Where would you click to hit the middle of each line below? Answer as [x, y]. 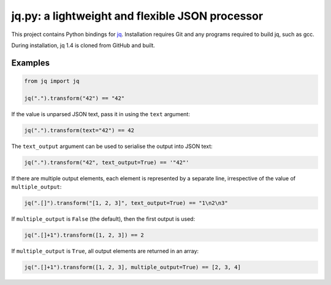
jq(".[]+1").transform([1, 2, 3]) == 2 [84, 235]
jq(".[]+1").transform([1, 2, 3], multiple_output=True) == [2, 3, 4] [133, 267]
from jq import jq [52, 81]
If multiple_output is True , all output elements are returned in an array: [105, 251]
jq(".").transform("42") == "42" [74, 98]
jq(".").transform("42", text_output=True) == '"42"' [107, 162]
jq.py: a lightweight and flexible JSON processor [137, 16]
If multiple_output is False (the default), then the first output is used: [103, 219]
